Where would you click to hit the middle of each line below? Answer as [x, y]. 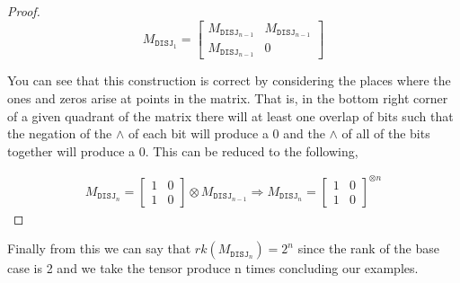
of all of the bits [386, 133]
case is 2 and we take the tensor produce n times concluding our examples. [213, 268]
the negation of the [60, 133]
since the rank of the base [368, 248]
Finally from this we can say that [99, 248]
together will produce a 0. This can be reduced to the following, [183, 150]
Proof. [24, 11]
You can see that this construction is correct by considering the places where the [229, 80]
